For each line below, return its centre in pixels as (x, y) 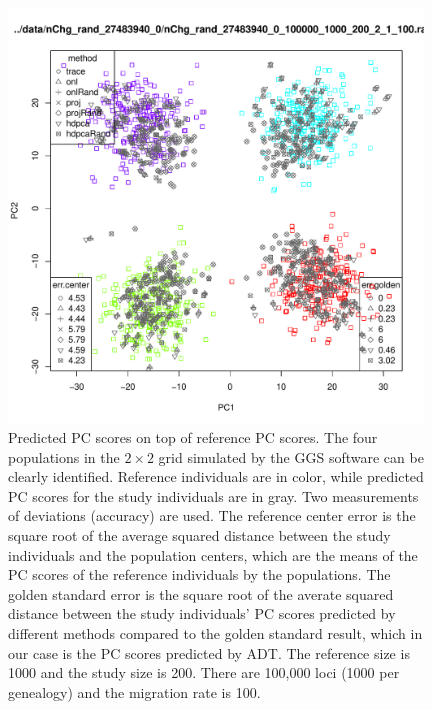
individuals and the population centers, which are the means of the (213, 554)
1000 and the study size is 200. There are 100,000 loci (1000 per (204, 672)
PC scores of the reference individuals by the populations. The (199, 574)
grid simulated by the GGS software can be (291, 456)
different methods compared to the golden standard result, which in (215, 633)
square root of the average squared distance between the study (199, 535)
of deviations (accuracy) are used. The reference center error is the (212, 515)
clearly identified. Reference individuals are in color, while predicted (216, 476)
